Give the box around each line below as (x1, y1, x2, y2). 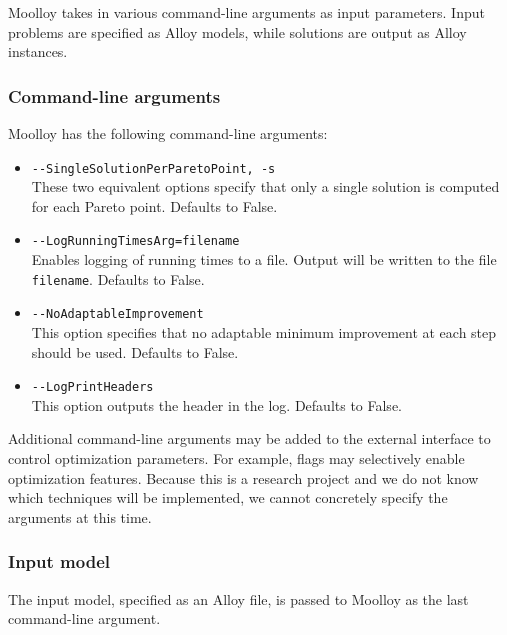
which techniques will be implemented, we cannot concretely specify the (8, 487, 448, 508)
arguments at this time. (8, 506, 152, 527)
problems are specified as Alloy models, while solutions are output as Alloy (8, 21, 467, 42)
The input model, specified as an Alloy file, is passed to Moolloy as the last (8, 588, 469, 609)
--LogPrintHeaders (31, 380, 154, 395)
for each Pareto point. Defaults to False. (31, 195, 278, 216)
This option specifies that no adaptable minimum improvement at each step (31, 322, 497, 342)
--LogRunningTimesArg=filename (31, 234, 240, 249)
